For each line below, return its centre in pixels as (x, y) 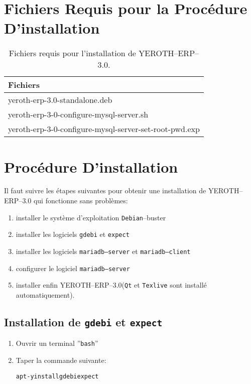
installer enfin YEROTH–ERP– (64, 285)
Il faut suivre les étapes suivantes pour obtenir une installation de (105, 190)
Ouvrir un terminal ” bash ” (57, 343)
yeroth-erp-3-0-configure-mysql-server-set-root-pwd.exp (104, 129)
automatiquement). (45, 294)
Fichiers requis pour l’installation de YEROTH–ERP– (104, 53)
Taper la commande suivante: (61, 360)
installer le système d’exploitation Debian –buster (91, 217)
